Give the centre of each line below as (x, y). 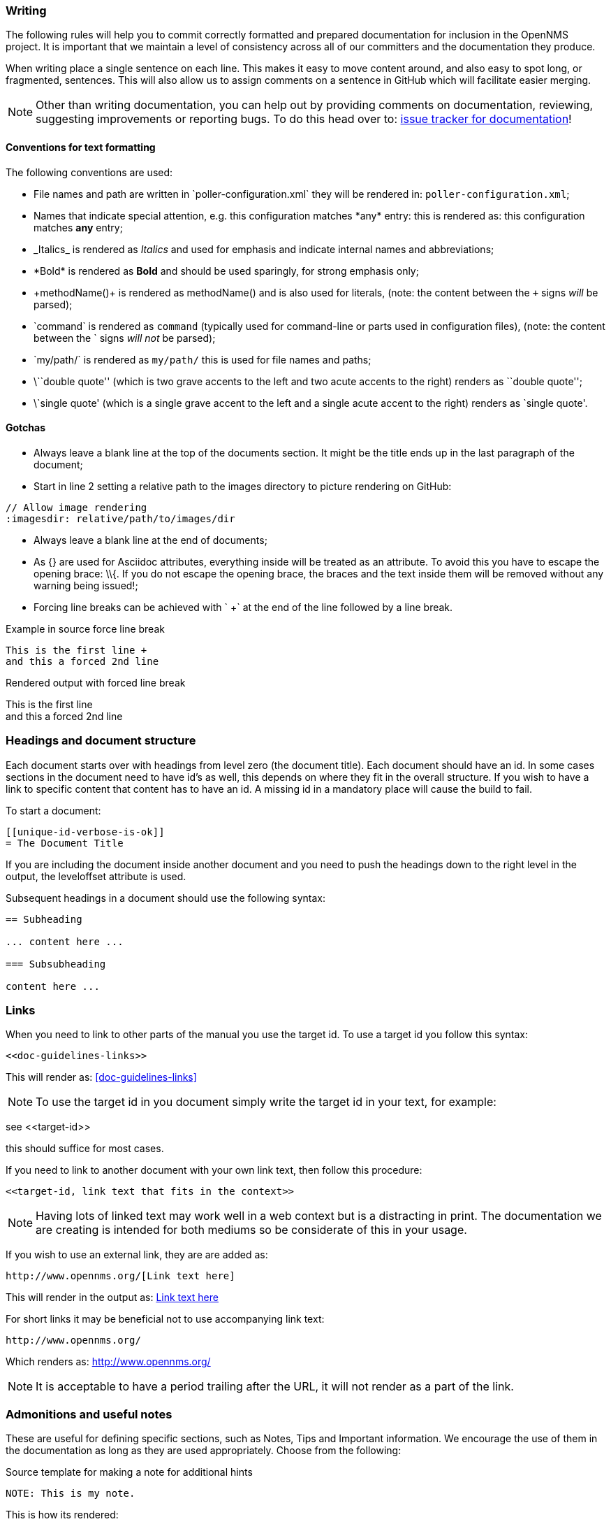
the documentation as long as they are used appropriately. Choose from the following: (204, 1451)
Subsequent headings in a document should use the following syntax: (166, 898)
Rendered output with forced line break (96, 682)
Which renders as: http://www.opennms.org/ (108, 1362)
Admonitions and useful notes (89, 1414)
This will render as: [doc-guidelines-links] (101, 1077)
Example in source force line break (85, 628)
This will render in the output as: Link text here (112, 1297)
